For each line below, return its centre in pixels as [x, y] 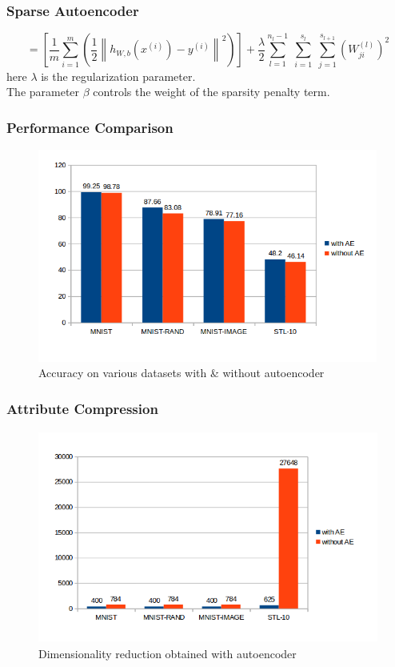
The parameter [43, 92]
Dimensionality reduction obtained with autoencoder [168, 654]
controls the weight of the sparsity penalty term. [211, 92]
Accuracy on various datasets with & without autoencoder [182, 373]
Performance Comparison [90, 127]
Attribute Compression [82, 408]
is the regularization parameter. [118, 76]
